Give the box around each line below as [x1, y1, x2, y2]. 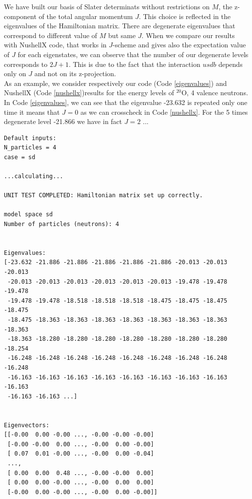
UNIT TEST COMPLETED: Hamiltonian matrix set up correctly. [4, 192, 203, 199]
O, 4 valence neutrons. [181, 87, 248, 98]
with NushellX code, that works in [4, 40, 107, 50]
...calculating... [4, 173, 63, 180]
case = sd [4, 153, 36, 161]
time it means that [4, 106, 60, 117]
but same [108, 30, 136, 40]
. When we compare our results [141, 30, 235, 40]
